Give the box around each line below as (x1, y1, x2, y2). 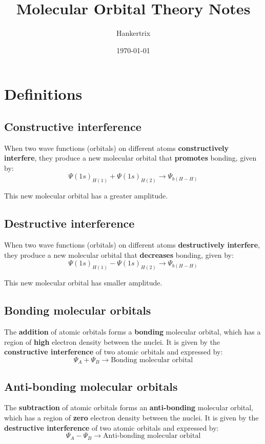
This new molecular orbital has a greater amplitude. (4, 190, 168, 201)
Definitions (4, 83, 83, 104)
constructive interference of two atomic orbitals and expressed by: (4, 346, 223, 357)
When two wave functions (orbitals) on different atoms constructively (4, 142, 229, 153)
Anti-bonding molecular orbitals (4, 378, 178, 394)
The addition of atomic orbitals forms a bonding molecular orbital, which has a (4, 326, 261, 337)
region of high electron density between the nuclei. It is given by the (4, 336, 220, 347)
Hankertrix (116, 28, 151, 38)
